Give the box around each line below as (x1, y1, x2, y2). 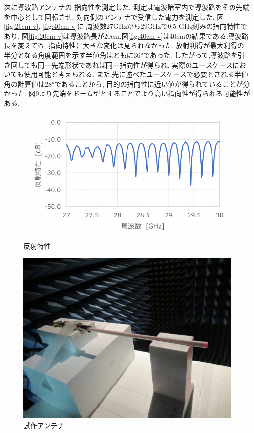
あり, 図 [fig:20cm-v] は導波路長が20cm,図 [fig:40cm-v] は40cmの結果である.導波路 (4, 30, 249, 41)
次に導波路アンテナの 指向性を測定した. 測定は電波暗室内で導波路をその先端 (4, 2, 250, 12)
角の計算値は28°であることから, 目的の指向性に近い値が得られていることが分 (4, 78, 250, 89)
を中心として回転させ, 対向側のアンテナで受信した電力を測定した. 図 (4, 11, 224, 22)
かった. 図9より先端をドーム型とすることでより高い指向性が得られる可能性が (4, 88, 250, 98)
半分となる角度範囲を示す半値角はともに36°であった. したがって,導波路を (4, 49, 238, 60)
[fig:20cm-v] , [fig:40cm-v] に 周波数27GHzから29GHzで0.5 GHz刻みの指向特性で (4, 21, 247, 31)
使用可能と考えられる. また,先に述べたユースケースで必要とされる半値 (23, 69, 248, 79)
